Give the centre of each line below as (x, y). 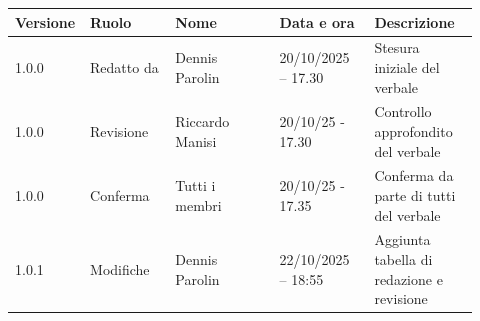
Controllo (403, 111)
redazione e (408, 278)
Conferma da (414, 175)
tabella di (403, 259)
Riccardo (202, 121)
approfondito (413, 130)
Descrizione (414, 21)
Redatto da (124, 66)
